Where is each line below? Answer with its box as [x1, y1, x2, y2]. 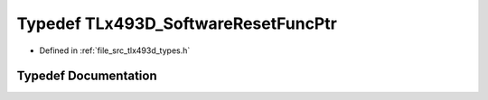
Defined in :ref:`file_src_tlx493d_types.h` [39, 45, 191, 56]
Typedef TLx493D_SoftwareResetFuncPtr [16, 14, 338, 33]
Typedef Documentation [16, 68, 157, 84]
